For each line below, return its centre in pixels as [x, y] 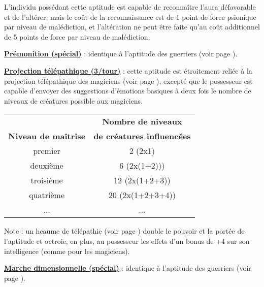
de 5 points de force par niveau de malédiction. [77, 36]
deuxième [47, 166]
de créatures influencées [142, 136]
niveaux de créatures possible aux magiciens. [73, 100]
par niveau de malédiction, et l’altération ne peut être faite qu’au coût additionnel [132, 27]
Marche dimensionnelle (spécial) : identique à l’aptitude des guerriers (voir [128, 268]
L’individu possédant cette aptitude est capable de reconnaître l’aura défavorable [130, 7]
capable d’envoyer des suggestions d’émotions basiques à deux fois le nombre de [128, 91]
